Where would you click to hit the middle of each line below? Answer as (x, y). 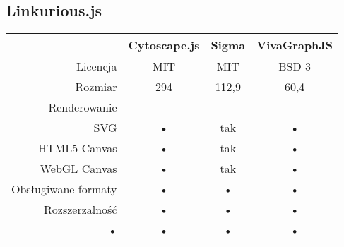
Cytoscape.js (164, 45)
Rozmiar (96, 87)
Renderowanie (83, 107)
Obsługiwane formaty (64, 189)
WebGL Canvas (78, 169)
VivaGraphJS (295, 45)
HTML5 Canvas (78, 148)
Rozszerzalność (81, 210)
